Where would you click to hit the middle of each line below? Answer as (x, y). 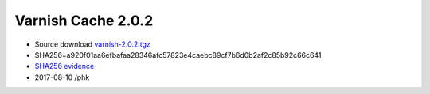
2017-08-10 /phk (62, 77)
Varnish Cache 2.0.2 (84, 21)
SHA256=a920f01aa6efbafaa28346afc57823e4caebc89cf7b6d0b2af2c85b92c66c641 (178, 55)
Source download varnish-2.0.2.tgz (93, 44)
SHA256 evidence (64, 66)
